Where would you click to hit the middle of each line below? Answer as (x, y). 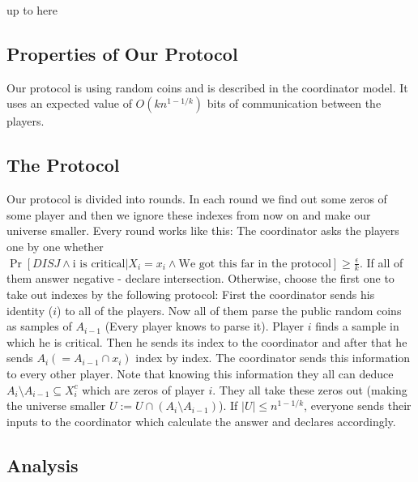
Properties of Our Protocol (122, 53)
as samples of (39, 326)
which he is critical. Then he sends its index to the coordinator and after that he (207, 341)
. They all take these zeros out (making (310, 389)
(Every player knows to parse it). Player (204, 326)
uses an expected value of (69, 103)
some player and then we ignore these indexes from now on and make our (189, 214)
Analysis (43, 465)
